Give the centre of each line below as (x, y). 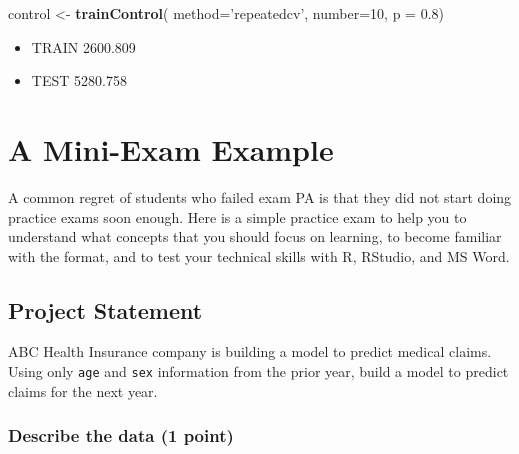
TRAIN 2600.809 (83, 46)
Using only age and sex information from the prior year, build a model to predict (258, 371)
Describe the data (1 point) (121, 435)
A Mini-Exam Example (171, 148)
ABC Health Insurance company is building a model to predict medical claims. (250, 351)
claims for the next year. (83, 390)
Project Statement (105, 309)
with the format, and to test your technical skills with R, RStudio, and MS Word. (259, 255)
